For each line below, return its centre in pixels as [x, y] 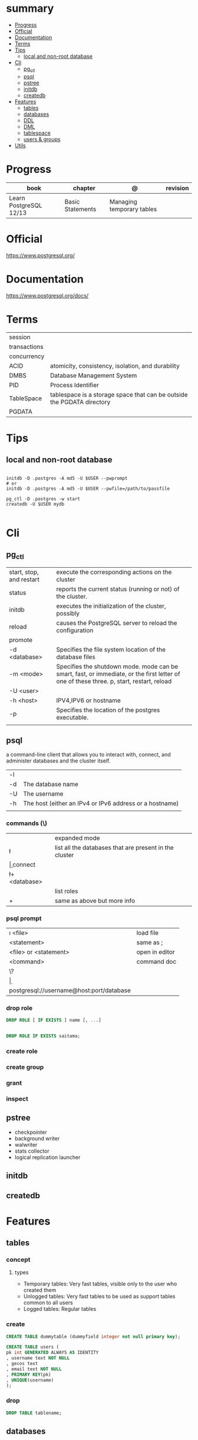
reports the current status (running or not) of [118, 589]
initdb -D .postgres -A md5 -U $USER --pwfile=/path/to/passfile [88, 489]
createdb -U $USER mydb [35, 504]
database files [76, 657]
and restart [24, 579]
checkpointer [31, 1132]
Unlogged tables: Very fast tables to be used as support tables [99, 1297]
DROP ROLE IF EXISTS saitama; [43, 1036]
